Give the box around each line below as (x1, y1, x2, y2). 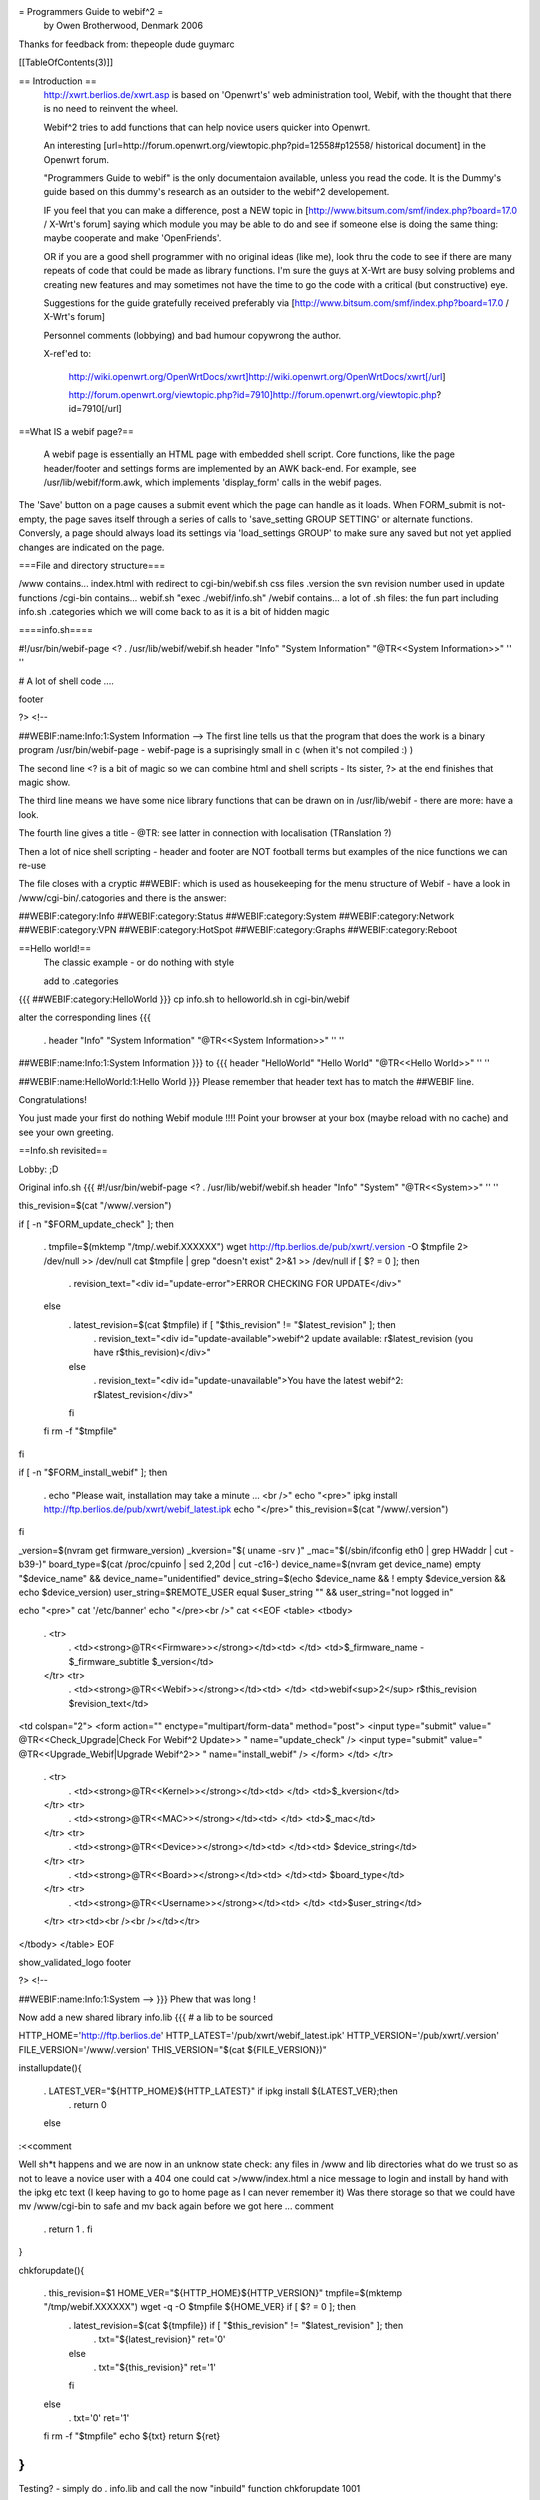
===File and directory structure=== (18, 559, 166, 571)
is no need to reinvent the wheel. (43, 103, 179, 115)
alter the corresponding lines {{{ (18, 1011, 152, 1024)
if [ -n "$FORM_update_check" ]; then (18, 1218, 175, 1230)
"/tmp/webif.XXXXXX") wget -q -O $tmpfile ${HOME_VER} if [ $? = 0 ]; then (43, 2301, 357, 2313)
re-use (18, 859, 47, 871)
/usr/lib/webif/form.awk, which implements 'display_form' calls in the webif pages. (43, 476, 382, 488)
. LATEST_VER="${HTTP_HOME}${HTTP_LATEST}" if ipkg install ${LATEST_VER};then (43, 2085, 399, 2097)
